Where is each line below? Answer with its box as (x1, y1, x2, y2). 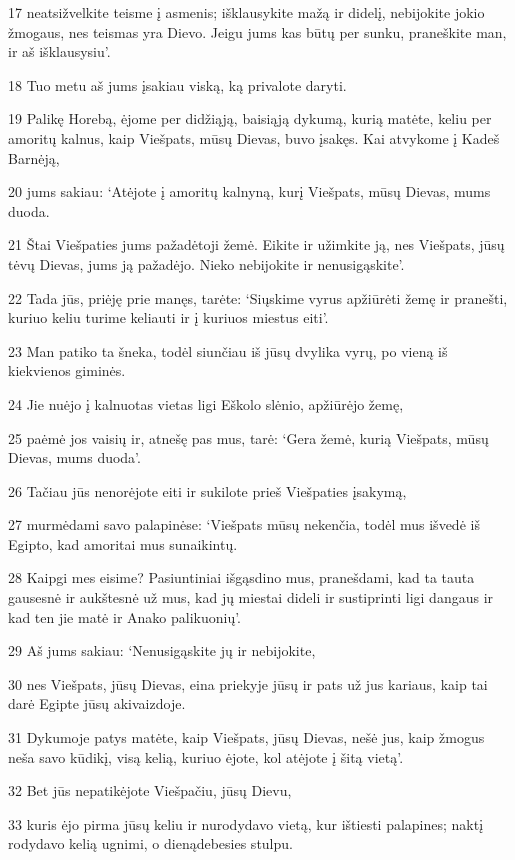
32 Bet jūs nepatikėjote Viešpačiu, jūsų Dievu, (8, 780, 292, 801)
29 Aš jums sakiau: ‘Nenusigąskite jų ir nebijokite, (8, 640, 316, 661)
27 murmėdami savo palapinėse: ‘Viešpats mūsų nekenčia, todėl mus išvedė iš (8, 514, 480, 535)
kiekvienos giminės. (8, 360, 126, 381)
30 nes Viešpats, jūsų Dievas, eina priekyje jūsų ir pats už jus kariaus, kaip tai (8, 673, 488, 694)
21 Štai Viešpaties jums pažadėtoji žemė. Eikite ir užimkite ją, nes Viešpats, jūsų (8, 234, 505, 255)
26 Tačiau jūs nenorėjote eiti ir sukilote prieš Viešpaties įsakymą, (8, 480, 407, 501)
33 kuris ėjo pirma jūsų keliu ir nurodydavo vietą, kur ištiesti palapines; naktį (8, 813, 484, 834)
